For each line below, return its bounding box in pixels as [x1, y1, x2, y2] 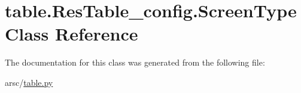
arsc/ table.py [5, 76, 53, 88]
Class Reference [5, 21, 138, 46]
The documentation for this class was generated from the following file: [5, 56, 265, 69]
